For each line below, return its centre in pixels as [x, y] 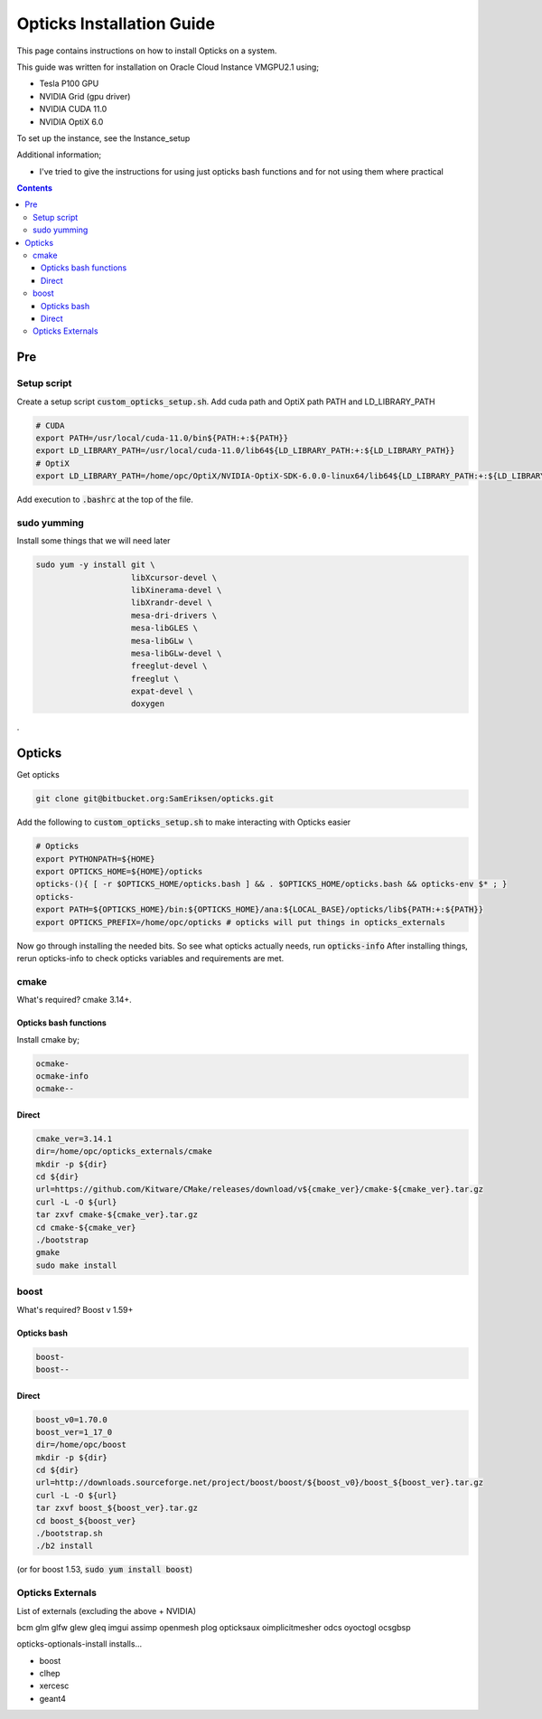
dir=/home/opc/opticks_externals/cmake [124, 1152]
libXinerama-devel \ [177, 590]
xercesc [54, 1686]
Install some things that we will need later [93, 541]
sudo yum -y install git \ [95, 565]
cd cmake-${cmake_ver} [86, 1227]
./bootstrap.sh [69, 1534]
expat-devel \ [162, 691]
